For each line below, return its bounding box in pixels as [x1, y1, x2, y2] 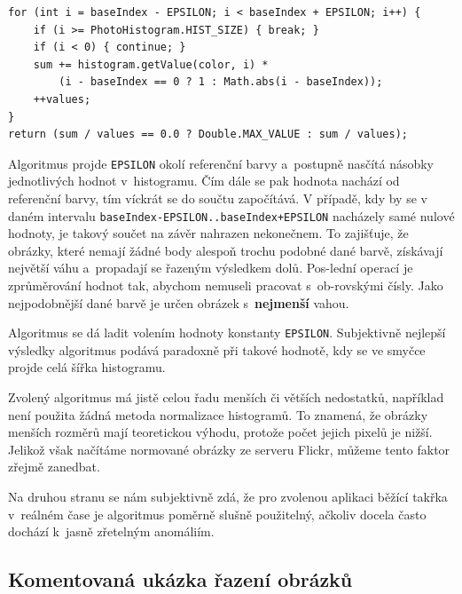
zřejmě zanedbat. [8, 457, 100, 476]
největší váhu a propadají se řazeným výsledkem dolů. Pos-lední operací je [8, 258, 413, 277]
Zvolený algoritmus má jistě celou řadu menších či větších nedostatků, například [8, 388, 444, 407]
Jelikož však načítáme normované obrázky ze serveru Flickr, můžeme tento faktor [8, 440, 450, 458]
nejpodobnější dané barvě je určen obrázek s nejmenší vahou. [8, 293, 349, 312]
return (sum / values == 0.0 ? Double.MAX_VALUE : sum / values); [8, 128, 409, 141]
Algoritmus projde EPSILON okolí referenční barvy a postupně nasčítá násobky [8, 154, 435, 172]
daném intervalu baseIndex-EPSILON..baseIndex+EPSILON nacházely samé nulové [8, 206, 455, 225]
